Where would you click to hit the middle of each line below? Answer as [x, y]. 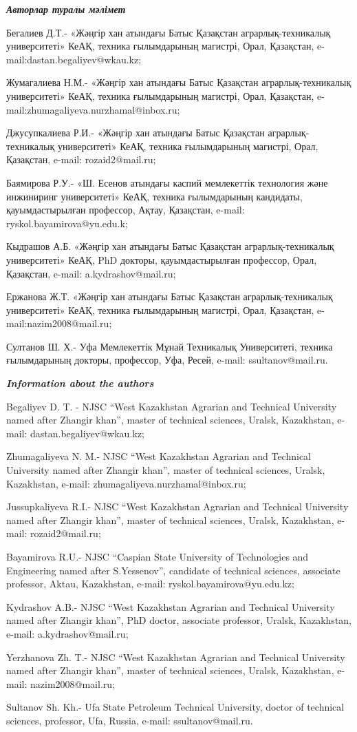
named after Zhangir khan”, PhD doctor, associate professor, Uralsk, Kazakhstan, [179, 620]
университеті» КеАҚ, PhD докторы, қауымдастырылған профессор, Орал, [162, 259]
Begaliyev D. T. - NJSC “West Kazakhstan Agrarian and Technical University [172, 406]
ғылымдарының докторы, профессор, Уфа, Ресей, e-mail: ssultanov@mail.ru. [167, 360]
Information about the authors [80, 383]
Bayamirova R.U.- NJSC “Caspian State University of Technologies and [158, 556]
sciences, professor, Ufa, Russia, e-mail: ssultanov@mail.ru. [130, 720]
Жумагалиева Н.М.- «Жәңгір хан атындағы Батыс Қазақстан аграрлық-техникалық [179, 82]
